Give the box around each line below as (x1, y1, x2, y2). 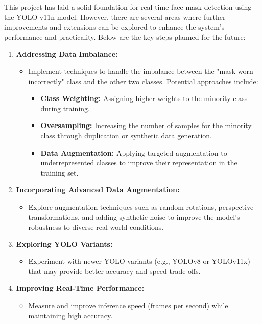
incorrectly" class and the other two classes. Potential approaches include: (28, 76, 258, 86)
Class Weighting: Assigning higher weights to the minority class (40, 93, 248, 104)
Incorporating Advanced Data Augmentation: (16, 184, 180, 195)
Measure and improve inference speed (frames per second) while (28, 300, 228, 311)
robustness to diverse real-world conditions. (28, 221, 164, 232)
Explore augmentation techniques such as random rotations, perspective (28, 201, 254, 212)
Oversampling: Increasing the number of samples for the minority (40, 120, 252, 131)
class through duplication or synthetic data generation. (40, 130, 212, 140)
